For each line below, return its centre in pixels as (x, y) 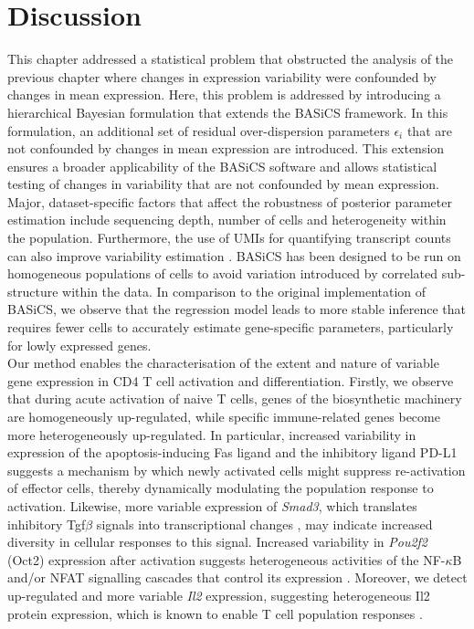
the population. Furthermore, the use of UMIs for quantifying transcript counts (229, 238)
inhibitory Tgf (47, 524)
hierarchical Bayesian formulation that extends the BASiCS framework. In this (228, 112)
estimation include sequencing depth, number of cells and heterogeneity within (227, 220)
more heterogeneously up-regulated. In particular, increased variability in (212, 434)
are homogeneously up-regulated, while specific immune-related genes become (224, 416)
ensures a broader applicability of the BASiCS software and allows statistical (222, 166)
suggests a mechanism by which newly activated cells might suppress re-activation (237, 470)
